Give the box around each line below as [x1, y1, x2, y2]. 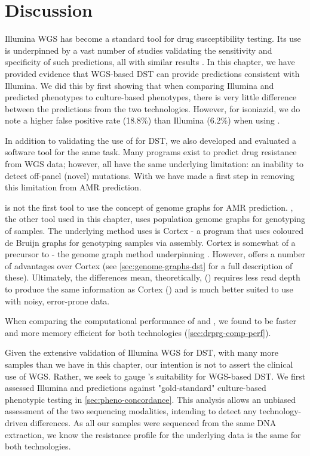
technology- [259, 405, 302, 417]
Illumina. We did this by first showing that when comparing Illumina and [5, 79, 274, 91]
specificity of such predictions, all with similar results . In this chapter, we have [5, 56, 295, 68]
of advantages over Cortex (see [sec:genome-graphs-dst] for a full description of [5, 259, 293, 272]
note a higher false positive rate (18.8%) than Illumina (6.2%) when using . [5, 114, 280, 127]
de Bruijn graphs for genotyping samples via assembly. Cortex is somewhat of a [5, 236, 296, 248]
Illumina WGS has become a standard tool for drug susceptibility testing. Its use [5, 32, 301, 45]
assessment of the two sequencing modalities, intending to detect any [5, 405, 257, 417]
